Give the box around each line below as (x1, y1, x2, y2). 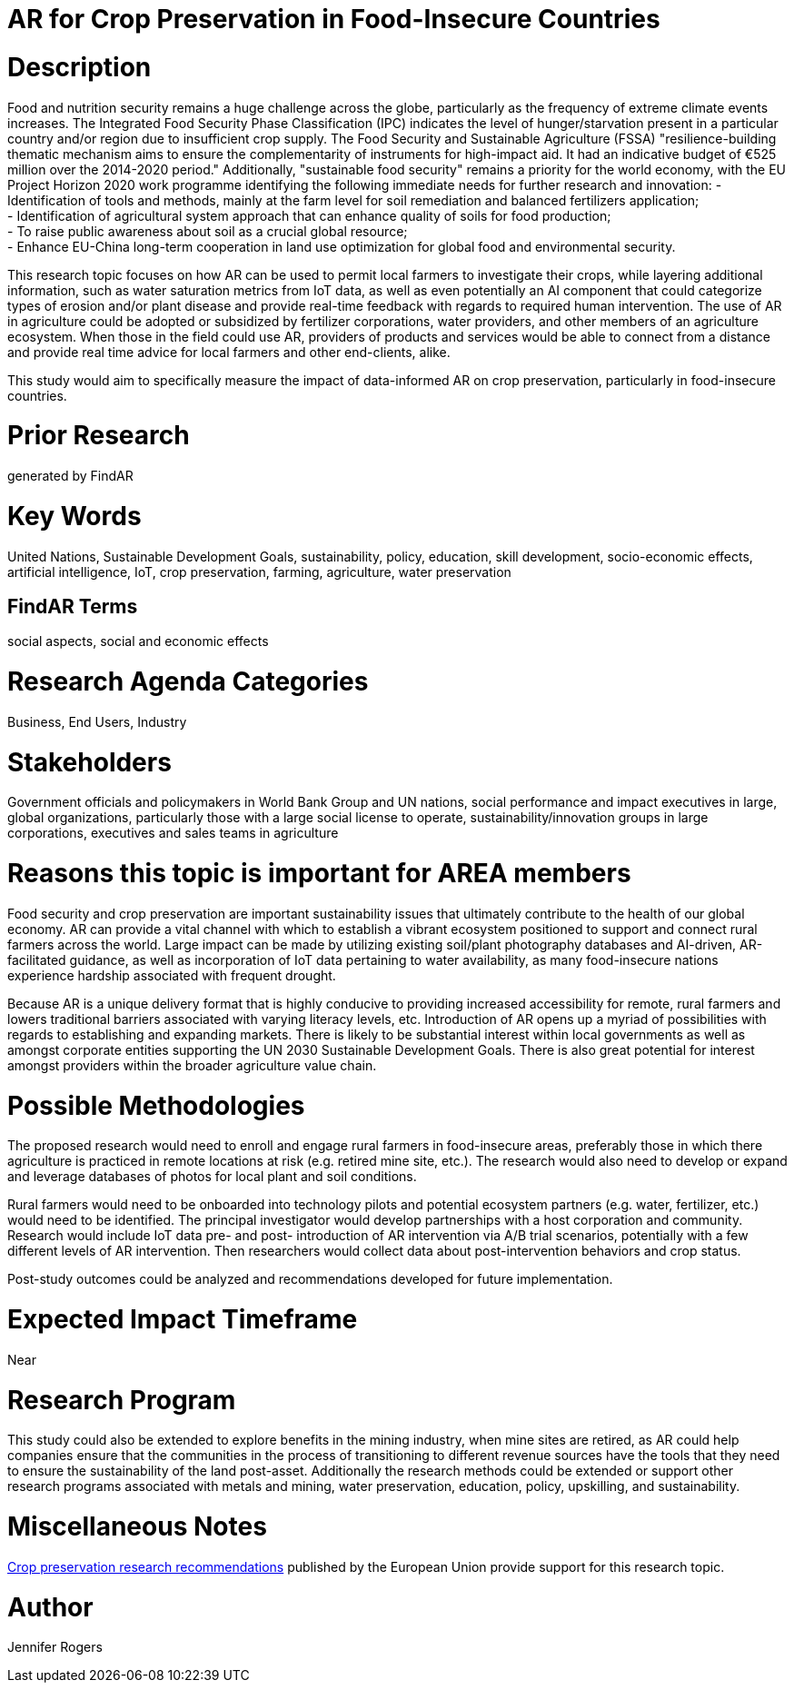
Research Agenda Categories (7, 666, 369, 698)
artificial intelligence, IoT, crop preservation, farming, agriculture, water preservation (7, 563, 511, 580)
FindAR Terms (7, 594, 138, 618)
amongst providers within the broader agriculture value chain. (7, 1057, 377, 1073)
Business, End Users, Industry (7, 713, 187, 730)
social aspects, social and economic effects (7, 633, 269, 650)
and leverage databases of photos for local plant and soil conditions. (7, 1168, 417, 1185)
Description (7, 51, 152, 83)
